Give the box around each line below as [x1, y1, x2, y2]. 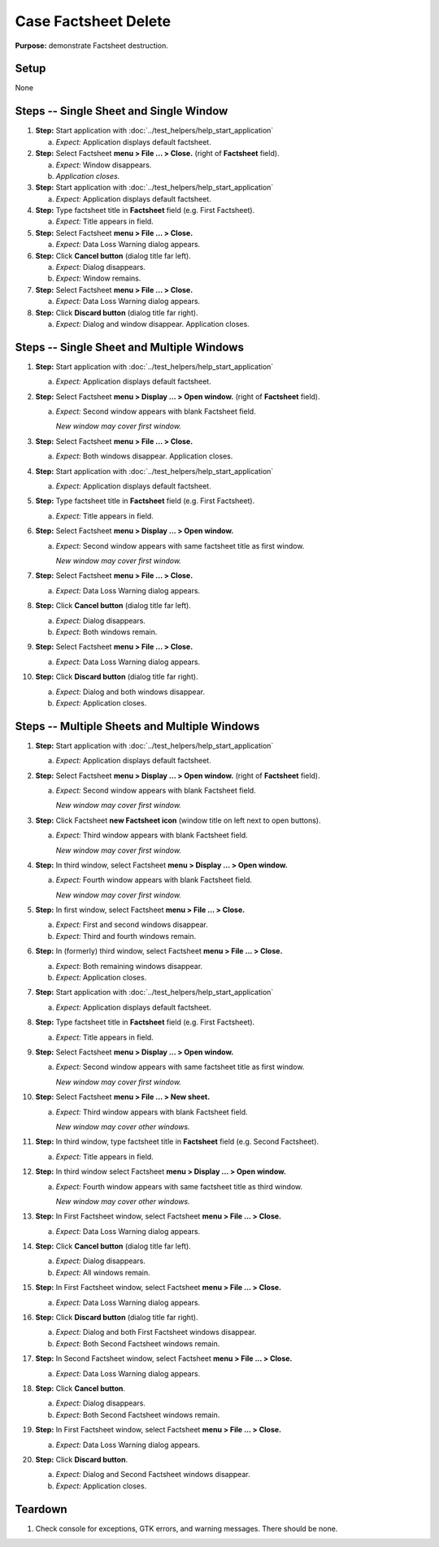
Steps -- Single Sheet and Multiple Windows [15, 340, 244, 354]
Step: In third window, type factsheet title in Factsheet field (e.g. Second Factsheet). [35, 1136, 319, 1146]
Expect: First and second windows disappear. [55, 919, 209, 930]
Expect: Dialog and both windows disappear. [55, 687, 205, 697]
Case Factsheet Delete [15, 12, 171, 30]
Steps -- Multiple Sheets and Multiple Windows [15, 719, 260, 733]
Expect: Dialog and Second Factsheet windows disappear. [55, 1470, 251, 1480]
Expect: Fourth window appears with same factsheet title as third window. [55, 1181, 303, 1191]
